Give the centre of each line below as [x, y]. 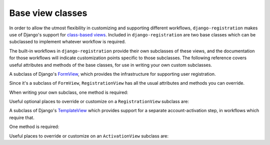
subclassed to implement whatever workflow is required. [67, 42]
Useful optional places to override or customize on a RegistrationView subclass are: [99, 102]
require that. [22, 118]
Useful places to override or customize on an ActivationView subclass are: [89, 136]
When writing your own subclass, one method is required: [69, 92]
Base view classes [48, 13]
